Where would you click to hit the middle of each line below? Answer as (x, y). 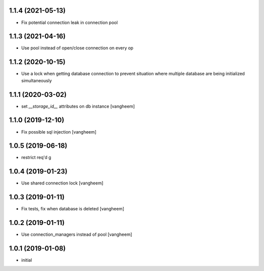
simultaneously (37, 80)
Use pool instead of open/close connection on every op (77, 48)
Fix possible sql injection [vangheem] (59, 132)
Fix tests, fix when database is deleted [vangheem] (73, 209)
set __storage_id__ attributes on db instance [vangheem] (78, 106)
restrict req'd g (36, 158)
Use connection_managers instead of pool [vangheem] (77, 234)
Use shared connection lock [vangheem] (62, 183)
